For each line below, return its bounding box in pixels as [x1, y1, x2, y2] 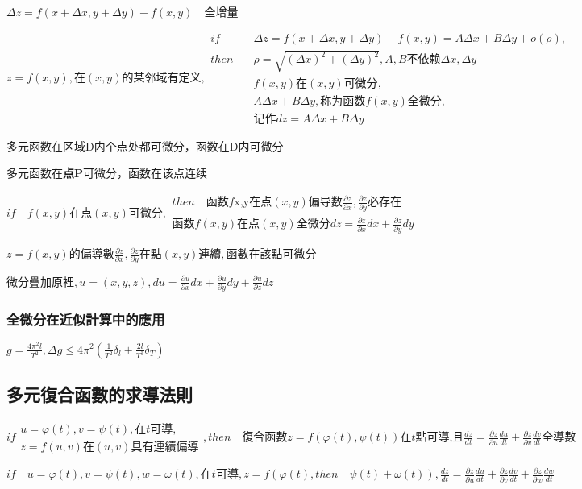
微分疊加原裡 [6, 276, 74, 288]
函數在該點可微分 [226, 249, 317, 261]
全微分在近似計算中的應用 [6, 309, 165, 329]
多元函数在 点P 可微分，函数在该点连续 [6, 164, 208, 181]
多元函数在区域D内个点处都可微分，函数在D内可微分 [6, 137, 284, 154]
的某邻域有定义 [122, 73, 202, 85]
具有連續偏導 [131, 441, 199, 453]
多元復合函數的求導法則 [6, 381, 193, 406]
